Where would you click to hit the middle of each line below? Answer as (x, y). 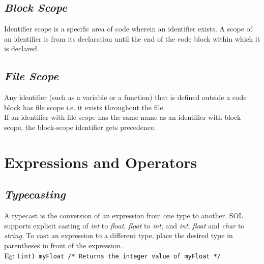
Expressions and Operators (101, 162)
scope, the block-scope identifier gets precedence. (80, 127)
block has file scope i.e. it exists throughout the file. (85, 107)
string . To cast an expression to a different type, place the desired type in (119, 235)
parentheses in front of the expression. (63, 245)
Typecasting (35, 194)
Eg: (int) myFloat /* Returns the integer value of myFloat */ (112, 255)
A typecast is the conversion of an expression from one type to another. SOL (124, 216)
